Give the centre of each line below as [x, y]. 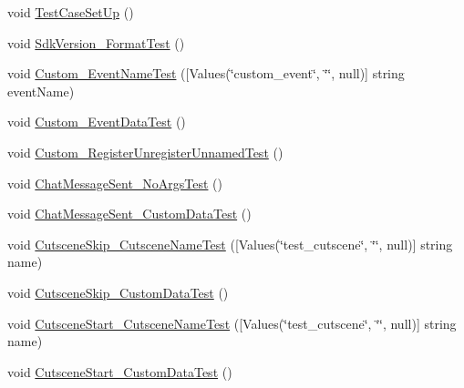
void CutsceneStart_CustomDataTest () [120, 371]
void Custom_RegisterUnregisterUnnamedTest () [145, 152]
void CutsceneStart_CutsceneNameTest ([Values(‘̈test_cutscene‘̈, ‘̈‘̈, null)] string [232, 323]
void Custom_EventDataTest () [97, 122]
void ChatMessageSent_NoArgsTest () [115, 183]
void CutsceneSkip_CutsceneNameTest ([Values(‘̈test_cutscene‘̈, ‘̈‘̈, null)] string [230, 244]
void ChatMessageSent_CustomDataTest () [129, 214]
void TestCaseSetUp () [71, 12]
